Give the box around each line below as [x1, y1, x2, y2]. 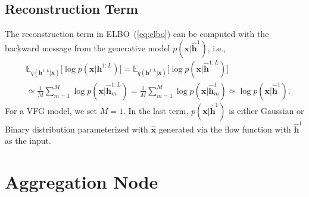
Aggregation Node [5, 169, 158, 193]
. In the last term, [123, 104, 189, 116]
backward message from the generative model [5, 41, 170, 54]
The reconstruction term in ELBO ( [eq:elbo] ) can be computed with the [5, 27, 269, 40]
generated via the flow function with [158, 122, 291, 135]
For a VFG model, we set [5, 104, 97, 116]
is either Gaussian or [229, 104, 304, 116]
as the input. [5, 134, 51, 147]
